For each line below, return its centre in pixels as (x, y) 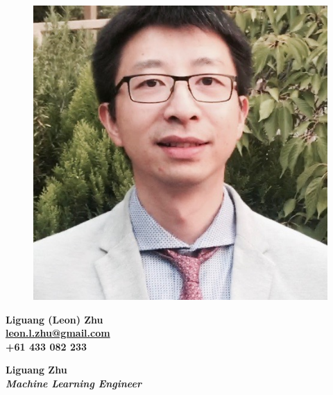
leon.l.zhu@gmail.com (58, 333)
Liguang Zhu (36, 370)
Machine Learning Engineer (74, 383)
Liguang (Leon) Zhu (54, 319)
